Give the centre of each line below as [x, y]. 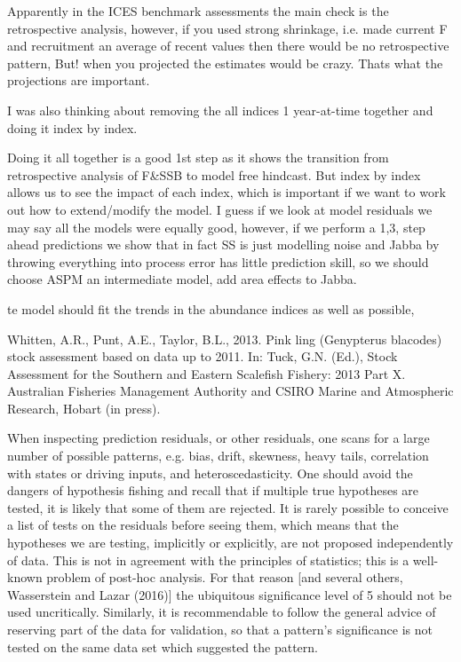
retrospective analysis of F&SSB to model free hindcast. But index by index [214, 174]
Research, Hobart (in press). [84, 408]
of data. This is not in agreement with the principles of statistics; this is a [208, 560]
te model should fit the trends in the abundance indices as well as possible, [211, 308]
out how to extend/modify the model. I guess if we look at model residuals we [220, 209]
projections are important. [79, 80]
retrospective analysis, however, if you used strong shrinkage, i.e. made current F [227, 28]
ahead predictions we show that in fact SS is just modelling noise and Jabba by [223, 244]
